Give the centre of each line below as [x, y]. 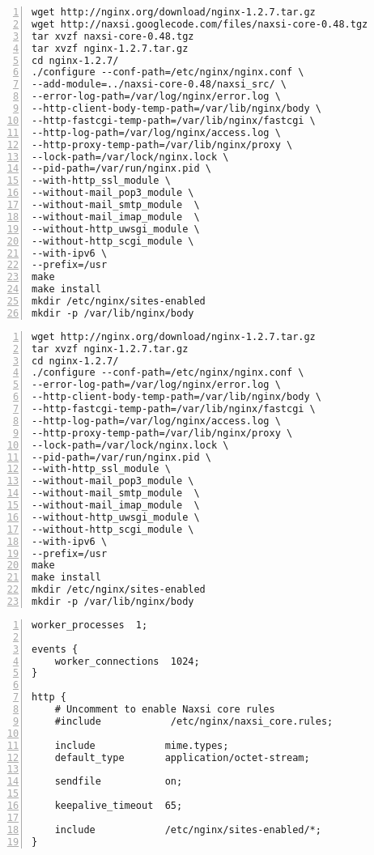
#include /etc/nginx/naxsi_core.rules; [194, 721]
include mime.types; [142, 745]
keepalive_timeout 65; [119, 806]
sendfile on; [119, 782]
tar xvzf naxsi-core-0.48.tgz [113, 36]
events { [55, 649]
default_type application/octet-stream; [182, 757]
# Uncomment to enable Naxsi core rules [165, 709]
